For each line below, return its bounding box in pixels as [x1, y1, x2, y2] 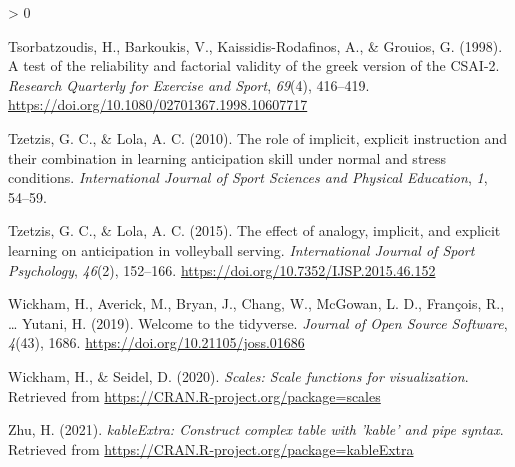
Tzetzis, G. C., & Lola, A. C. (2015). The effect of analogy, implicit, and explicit [8, 220, 501, 241]
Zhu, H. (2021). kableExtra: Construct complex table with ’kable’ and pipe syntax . [8, 419, 504, 440]
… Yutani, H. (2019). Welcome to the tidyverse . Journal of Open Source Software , [8, 312, 508, 333]
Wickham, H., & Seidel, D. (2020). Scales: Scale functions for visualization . [8, 365, 469, 386]
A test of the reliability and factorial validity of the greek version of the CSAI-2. [8, 55, 500, 76]
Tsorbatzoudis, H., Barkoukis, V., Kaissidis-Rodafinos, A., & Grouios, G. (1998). [8, 35, 503, 56]
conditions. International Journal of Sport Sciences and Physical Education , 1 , [8, 167, 488, 188]
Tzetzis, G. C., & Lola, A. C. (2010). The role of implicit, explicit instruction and [8, 127, 508, 148]
